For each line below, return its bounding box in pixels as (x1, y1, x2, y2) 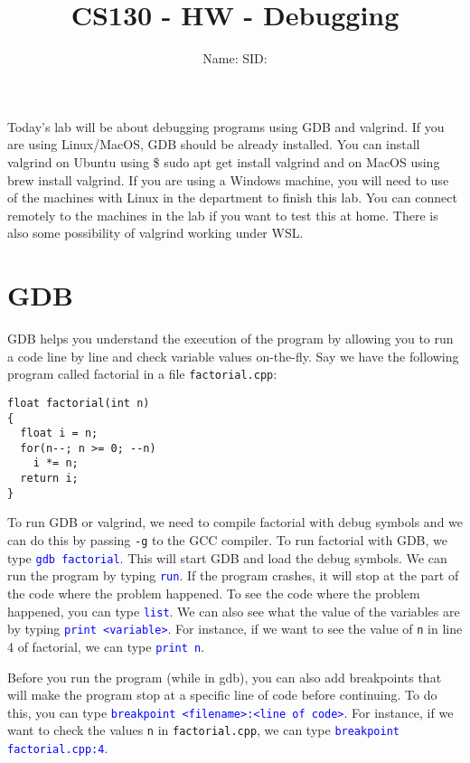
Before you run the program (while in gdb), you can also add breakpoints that (7, 667, 442, 686)
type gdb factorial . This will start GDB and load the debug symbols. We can (7, 548, 447, 567)
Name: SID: (202, 49, 268, 68)
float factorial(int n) (7, 396, 150, 410)
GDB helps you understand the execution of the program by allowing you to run (7, 329, 454, 347)
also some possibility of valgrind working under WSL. (7, 223, 304, 242)
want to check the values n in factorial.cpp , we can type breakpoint (7, 721, 399, 739)
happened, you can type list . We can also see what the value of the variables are (7, 601, 460, 620)
